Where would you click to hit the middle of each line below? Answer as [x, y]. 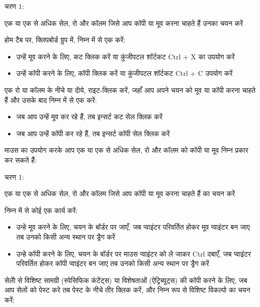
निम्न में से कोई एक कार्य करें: [41, 210]
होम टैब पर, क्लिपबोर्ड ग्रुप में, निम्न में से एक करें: [65, 40]
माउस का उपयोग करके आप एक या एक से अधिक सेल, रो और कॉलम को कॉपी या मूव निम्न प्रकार [126, 150]
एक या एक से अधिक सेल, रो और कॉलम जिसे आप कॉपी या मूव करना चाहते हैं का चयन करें [120, 193]
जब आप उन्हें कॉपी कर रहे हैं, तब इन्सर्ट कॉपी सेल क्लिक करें [93, 133]
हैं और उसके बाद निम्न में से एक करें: [51, 100]
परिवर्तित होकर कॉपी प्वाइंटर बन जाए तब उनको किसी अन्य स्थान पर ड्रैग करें [112, 263]
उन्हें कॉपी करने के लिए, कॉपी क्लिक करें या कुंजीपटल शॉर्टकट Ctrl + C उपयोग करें [124, 73]
